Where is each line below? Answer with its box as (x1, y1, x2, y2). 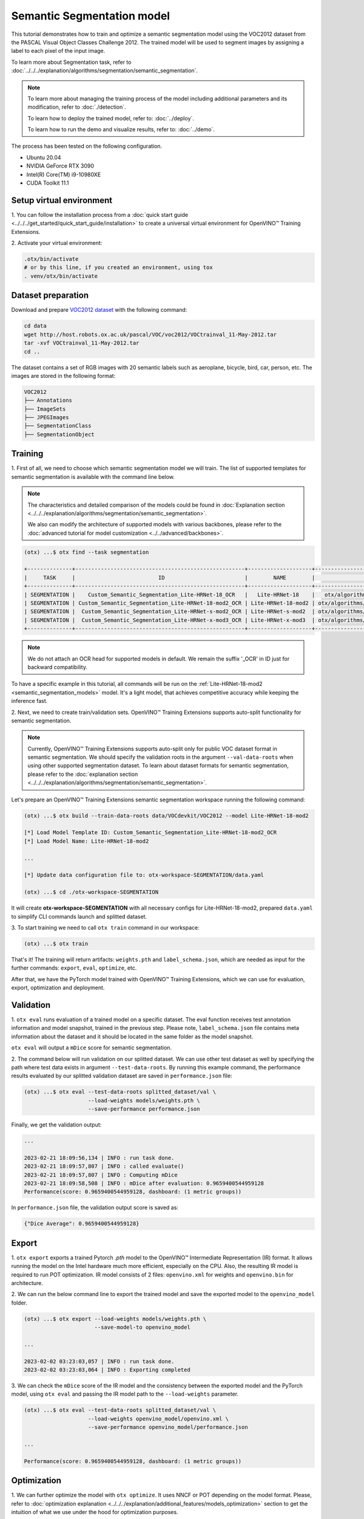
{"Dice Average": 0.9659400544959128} (24, 1220, 140, 1227)
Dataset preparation (11, 290, 89, 301)
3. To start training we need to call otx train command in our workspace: (11, 924, 200, 931)
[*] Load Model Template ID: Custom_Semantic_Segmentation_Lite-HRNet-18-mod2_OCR (24, 829, 277, 836)
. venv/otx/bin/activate (24, 272, 98, 279)
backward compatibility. (27, 663, 88, 671)
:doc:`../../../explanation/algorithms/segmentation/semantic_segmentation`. (11, 67, 198, 74)
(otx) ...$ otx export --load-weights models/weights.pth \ (24, 1315, 207, 1322)
